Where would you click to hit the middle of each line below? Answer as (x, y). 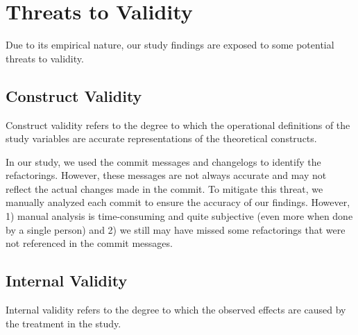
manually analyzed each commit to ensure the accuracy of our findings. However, (178, 202)
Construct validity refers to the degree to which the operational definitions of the (178, 124)
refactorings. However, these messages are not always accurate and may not (166, 175)
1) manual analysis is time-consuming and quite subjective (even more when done (179, 216)
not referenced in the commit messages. (89, 243)
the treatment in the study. (63, 323)
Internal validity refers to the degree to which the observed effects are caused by (176, 310)
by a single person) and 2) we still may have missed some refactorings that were (176, 229)
